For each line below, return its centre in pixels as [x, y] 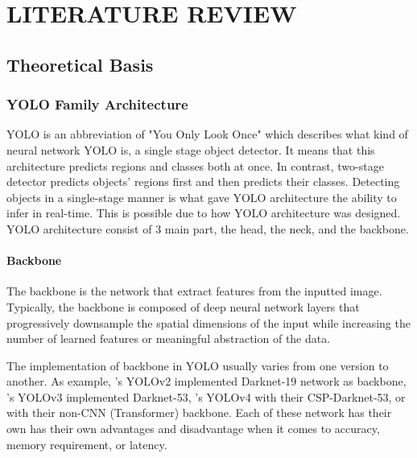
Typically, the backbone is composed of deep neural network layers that [183, 306]
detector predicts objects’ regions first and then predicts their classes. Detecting [203, 182]
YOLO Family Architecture [97, 104]
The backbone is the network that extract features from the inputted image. [194, 291]
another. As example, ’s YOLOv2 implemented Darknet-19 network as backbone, [206, 381]
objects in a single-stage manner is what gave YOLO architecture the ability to [202, 197]
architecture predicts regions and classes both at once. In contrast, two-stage [195, 165]
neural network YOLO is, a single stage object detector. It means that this [191, 149]
